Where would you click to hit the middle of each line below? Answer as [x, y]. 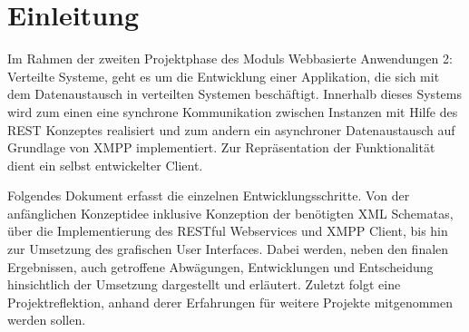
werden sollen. [47, 320]
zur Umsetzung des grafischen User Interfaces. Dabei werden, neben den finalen [228, 249]
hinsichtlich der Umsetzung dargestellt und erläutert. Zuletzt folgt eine [204, 284]
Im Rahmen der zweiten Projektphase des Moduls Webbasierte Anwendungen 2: [230, 59]
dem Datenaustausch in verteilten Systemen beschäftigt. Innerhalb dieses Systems [234, 94]
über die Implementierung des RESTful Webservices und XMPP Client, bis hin [228, 231]
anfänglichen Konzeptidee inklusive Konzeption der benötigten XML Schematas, [230, 213]
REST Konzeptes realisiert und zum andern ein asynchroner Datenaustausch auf [231, 129]
